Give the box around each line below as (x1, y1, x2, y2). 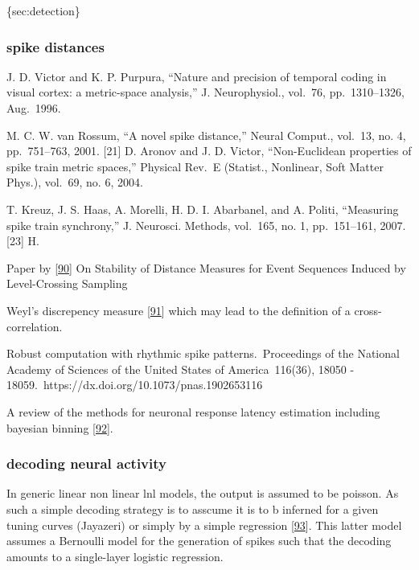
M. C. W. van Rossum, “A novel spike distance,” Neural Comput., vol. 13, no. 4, (6, 126, 406, 143)
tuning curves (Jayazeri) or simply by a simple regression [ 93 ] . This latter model (6, 516, 402, 533)
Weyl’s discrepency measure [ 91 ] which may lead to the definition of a (6, 301, 351, 318)
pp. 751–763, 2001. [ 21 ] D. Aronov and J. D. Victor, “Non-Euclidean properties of (6, 142, 412, 159)
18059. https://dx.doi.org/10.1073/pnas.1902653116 (6, 376, 263, 393)
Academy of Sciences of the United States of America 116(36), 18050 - (6, 360, 355, 377)
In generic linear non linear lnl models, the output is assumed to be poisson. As (6, 485, 399, 502)
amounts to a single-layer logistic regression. (6, 547, 224, 564)
